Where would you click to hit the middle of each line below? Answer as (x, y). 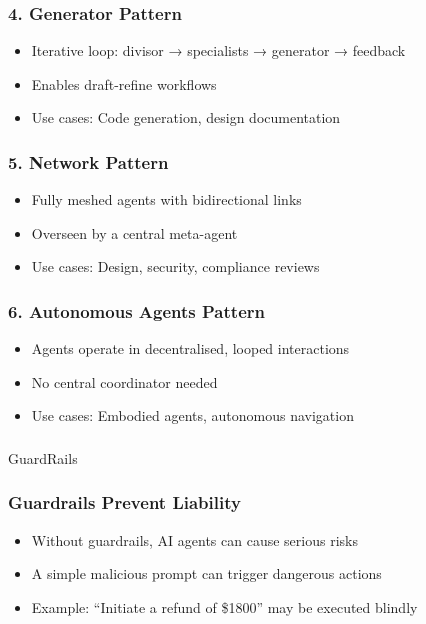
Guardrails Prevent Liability (124, 502)
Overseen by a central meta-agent (134, 232)
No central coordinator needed (124, 381)
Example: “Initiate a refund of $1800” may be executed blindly (224, 606)
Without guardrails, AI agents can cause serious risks (194, 539)
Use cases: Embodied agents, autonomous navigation (192, 415)
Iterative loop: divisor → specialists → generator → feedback (218, 50)
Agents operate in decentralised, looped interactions (190, 348)
